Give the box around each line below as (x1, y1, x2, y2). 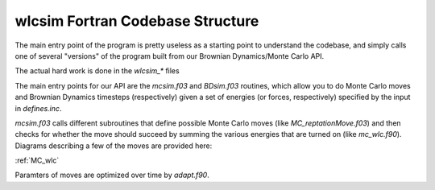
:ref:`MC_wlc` (14, 155, 60, 165)
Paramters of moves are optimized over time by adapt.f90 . (14, 170, 209, 180)
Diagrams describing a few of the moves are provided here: (14, 141, 213, 151)
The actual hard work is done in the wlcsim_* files (14, 66, 180, 76)
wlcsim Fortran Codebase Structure (14, 12, 259, 30)
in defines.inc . (14, 103, 62, 113)
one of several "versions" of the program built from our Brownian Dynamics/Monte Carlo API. (14, 51, 325, 60)
